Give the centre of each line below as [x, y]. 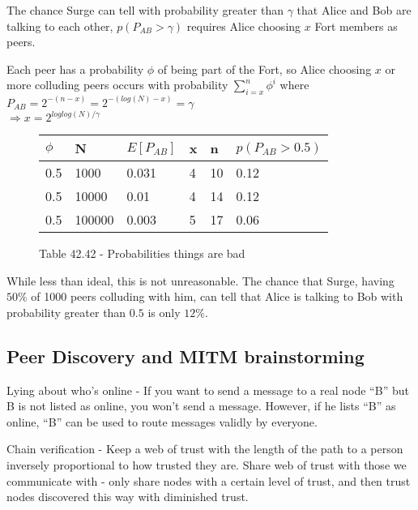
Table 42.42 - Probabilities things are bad [142, 253]
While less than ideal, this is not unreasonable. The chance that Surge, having [200, 280]
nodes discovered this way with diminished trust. [128, 497]
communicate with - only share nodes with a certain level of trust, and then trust [209, 480]
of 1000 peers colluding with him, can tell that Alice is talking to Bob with [217, 296]
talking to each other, [60, 26]
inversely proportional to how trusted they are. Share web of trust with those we [207, 465]
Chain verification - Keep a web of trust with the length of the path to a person [205, 449]
